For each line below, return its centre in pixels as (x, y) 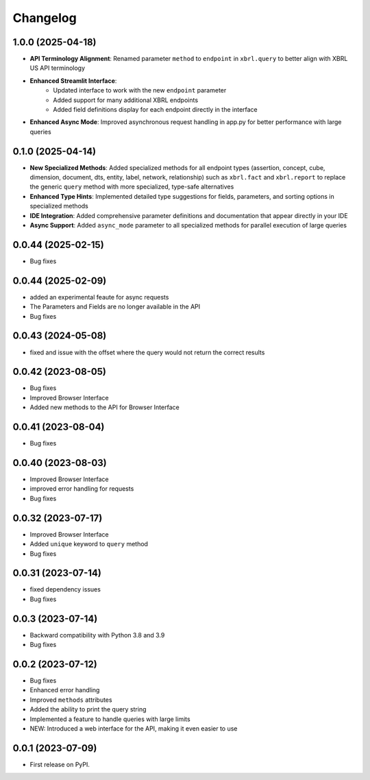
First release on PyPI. (60, 764)
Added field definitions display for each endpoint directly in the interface (156, 110)
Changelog (45, 18)
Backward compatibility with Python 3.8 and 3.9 (97, 635)
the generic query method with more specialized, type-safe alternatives (132, 187)
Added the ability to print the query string (88, 709)
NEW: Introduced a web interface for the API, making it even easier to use (134, 728)
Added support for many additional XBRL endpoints (126, 100)
